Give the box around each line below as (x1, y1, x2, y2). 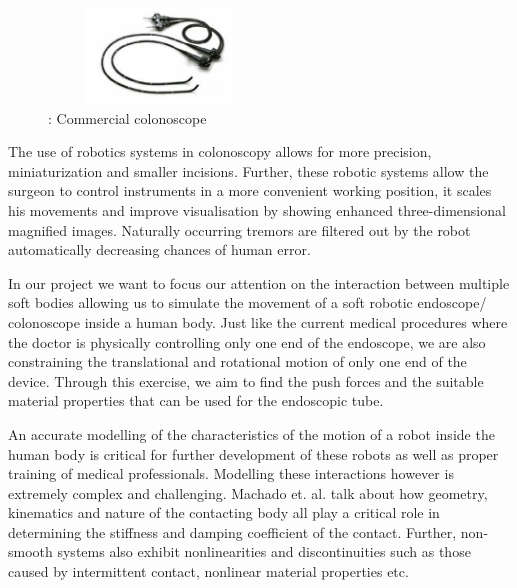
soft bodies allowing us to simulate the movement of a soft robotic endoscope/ (8, 292, 487, 313)
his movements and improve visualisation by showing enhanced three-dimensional (8, 199, 506, 220)
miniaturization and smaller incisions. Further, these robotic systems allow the (8, 160, 489, 181)
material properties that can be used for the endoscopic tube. (8, 390, 384, 411)
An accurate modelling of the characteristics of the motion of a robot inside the (8, 423, 495, 444)
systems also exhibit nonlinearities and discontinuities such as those (57, 541, 471, 562)
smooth (8, 541, 53, 562)
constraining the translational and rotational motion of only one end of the (8, 351, 467, 372)
